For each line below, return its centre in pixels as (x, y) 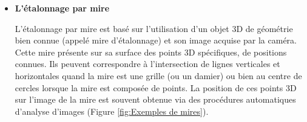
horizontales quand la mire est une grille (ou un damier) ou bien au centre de (158, 75)
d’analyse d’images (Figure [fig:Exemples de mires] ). (112, 111)
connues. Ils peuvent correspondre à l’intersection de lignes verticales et (147, 64)
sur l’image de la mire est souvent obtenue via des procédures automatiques (155, 99)
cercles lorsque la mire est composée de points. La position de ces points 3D (156, 87)
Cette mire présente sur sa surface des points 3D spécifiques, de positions (151, 52)
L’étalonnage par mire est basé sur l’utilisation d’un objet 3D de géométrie (154, 28)
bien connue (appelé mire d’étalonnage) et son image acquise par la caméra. (156, 40)
